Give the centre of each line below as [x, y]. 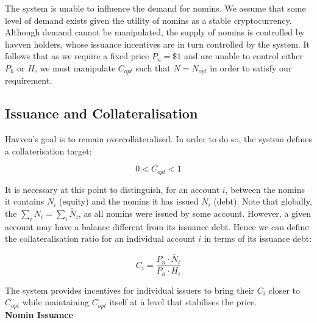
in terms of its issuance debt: [258, 238]
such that [153, 67]
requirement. [29, 80]
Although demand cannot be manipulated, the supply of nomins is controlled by [155, 32]
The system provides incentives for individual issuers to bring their [130, 290]
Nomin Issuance [39, 314]
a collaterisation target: [48, 151]
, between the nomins [265, 189]
